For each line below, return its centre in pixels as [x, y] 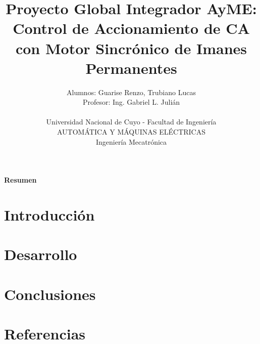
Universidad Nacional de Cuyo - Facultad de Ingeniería [131, 122]
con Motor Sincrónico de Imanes [131, 48]
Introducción [49, 215]
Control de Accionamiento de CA [131, 28]
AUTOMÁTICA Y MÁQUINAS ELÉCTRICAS [131, 132]
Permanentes [131, 68]
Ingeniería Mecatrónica [131, 141]
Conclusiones [50, 294]
